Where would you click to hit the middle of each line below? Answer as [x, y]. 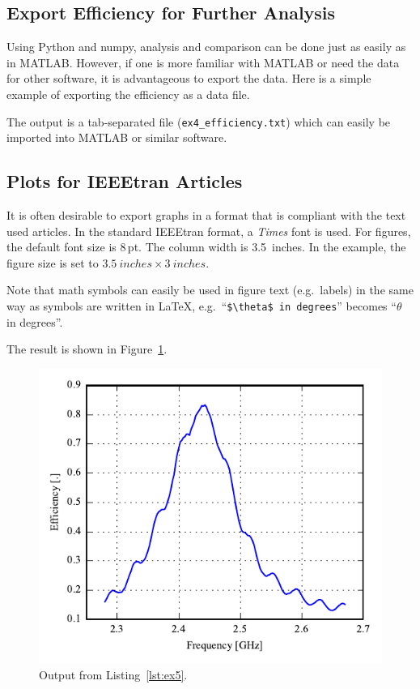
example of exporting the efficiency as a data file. [128, 94]
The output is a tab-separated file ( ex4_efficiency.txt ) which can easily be [199, 121]
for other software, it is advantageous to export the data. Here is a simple [189, 78]
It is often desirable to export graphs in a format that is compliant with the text [206, 215]
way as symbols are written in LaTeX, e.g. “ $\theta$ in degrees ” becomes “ [202, 306]
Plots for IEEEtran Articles [125, 181]
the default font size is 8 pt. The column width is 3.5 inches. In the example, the [206, 247]
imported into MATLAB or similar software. [117, 137]
